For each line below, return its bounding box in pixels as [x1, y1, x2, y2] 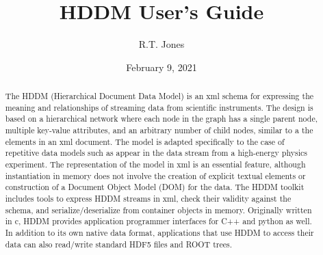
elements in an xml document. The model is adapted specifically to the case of [5, 135, 285, 147]
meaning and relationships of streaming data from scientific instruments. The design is [5, 101, 313, 113]
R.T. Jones [138, 37, 185, 51]
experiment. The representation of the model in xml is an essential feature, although [5, 159, 306, 170]
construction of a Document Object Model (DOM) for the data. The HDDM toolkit [5, 181, 305, 193]
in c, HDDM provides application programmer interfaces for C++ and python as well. [5, 215, 312, 227]
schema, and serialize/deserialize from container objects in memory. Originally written [5, 204, 312, 215]
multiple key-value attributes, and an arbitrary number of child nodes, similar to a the [5, 124, 313, 136]
